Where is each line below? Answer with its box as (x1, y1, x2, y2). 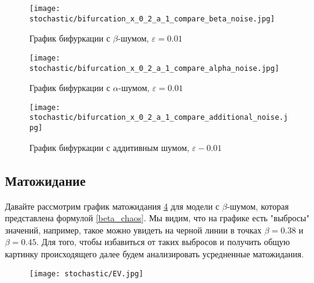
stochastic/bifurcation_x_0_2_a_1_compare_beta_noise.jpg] (29, 14, 275, 23)
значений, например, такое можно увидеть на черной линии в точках (5, 223, 262, 236)
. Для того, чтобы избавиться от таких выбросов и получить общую (36, 235, 290, 248)
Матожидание (5, 171, 86, 189)
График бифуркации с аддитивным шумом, (29, 141, 190, 153)
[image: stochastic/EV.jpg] (29, 269, 144, 278)
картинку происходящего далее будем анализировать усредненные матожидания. (5, 247, 304, 260)
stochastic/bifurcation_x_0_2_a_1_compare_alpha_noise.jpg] (29, 64, 280, 73)
